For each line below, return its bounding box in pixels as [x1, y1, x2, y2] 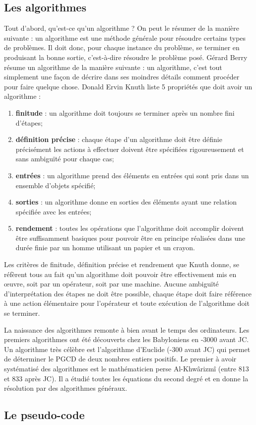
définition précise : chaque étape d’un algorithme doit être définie [15, 134, 222, 144]
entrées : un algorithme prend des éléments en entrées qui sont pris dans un [15, 170, 249, 180]
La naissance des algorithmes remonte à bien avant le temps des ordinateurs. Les [4, 324, 250, 335]
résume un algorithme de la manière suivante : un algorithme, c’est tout [4, 62, 222, 72]
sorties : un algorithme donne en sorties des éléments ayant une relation [15, 197, 237, 207]
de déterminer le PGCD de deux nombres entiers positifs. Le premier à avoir [4, 354, 237, 364]
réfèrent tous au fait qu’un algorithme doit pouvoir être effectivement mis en [4, 269, 237, 279]
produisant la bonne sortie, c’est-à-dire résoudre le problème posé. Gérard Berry [4, 52, 248, 62]
